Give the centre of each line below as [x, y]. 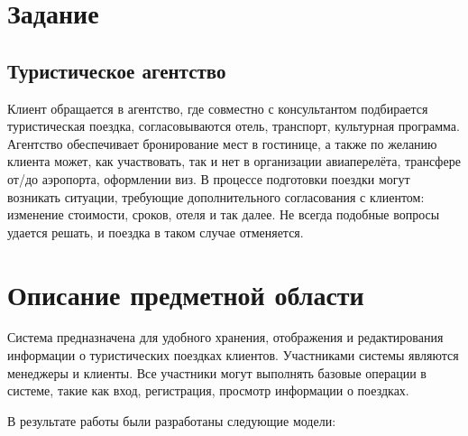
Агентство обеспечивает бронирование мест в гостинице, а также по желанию [222, 143]
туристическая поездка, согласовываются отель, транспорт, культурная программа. [234, 126]
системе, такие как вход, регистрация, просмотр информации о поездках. [208, 390]
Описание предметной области [186, 294]
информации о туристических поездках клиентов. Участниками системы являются [233, 355]
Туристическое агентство [117, 70]
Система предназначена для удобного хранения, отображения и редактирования [225, 337]
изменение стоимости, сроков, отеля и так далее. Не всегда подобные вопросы [224, 214]
